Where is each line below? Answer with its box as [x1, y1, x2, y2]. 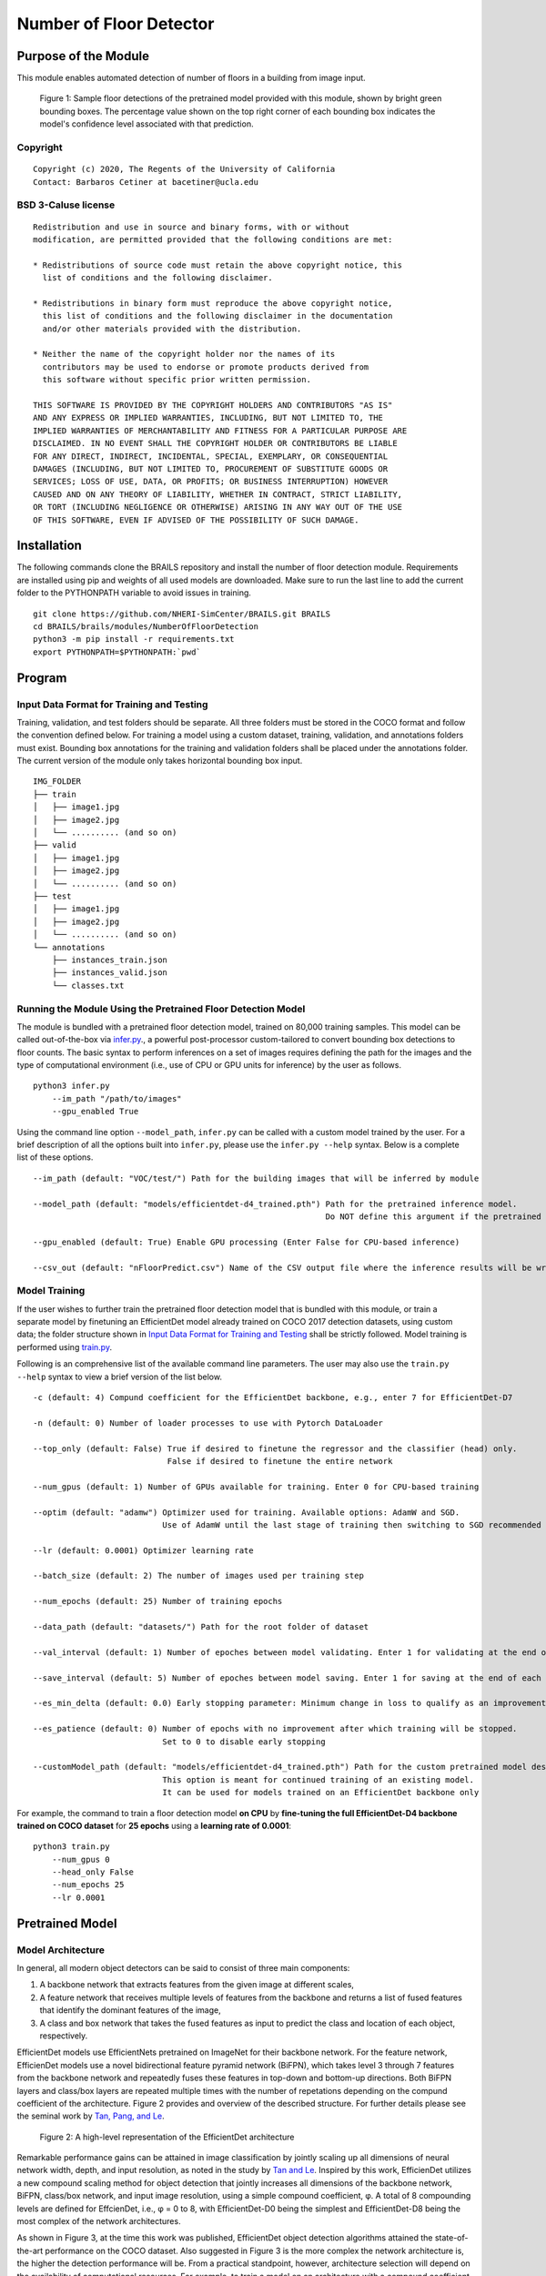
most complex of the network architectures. [16, 2216, 181, 2227]
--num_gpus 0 [51, 1854, 110, 1864]
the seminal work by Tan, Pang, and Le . [16, 2110, 165, 2121]
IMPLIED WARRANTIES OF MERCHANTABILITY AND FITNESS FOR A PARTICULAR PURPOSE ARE [33, 425, 408, 436]
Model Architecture [16, 1944, 105, 1956]
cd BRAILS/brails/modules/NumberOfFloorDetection [33, 621, 259, 632]
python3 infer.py [33, 1081, 110, 1092]
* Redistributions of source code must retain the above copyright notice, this [33, 259, 403, 270]
